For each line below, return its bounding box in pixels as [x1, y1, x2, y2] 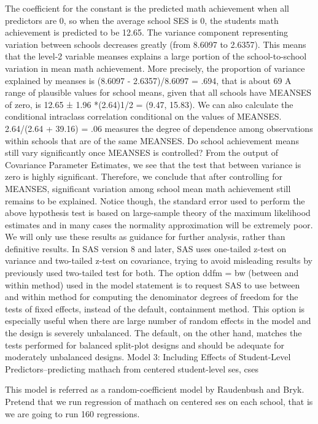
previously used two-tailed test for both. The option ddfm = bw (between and [5, 266, 299, 279]
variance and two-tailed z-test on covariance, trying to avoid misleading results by [5, 254, 312, 267]
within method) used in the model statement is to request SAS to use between [5, 278, 300, 291]
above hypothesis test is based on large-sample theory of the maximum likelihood [5, 206, 311, 219]
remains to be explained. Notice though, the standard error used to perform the [5, 194, 305, 207]
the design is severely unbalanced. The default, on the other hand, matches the [5, 326, 302, 339]
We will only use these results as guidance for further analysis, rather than [5, 230, 285, 243]
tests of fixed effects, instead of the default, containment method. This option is [5, 302, 305, 315]
